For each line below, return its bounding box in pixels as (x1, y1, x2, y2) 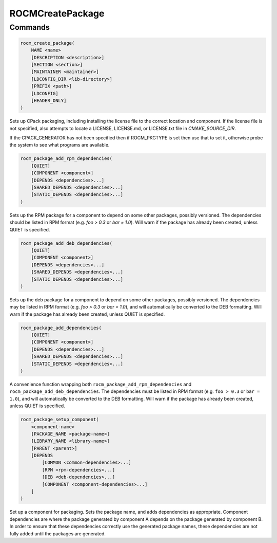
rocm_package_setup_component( (20, 417, 100, 423)
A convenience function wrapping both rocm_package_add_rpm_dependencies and (9, 381, 192, 387)
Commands (9, 23, 50, 32)
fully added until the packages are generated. (9, 530, 106, 537)
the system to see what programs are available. (9, 142, 110, 148)
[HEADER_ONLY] (31, 98, 67, 103)
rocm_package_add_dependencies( (20, 324, 102, 331)
